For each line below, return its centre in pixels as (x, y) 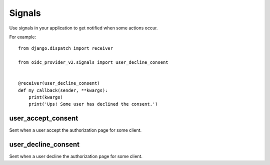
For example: (23, 37)
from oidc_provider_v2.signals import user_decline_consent (93, 63)
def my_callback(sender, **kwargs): (63, 90)
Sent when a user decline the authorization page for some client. (76, 157)
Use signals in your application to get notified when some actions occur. (83, 28)
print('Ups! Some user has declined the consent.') (93, 104)
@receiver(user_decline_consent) (59, 83)
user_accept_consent (44, 118)
